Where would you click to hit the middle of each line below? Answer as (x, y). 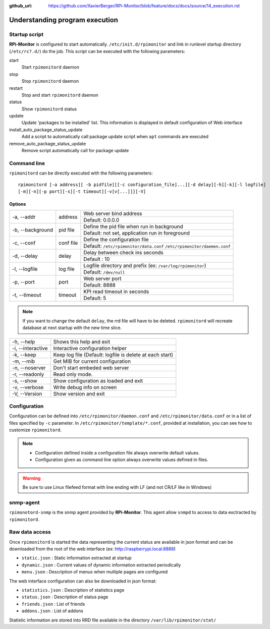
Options (18, 204)
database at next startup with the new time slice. (72, 328)
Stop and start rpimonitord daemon (60, 95)
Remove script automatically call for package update (75, 151)
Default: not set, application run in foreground (137, 233)
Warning (31, 478)
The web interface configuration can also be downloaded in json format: (83, 581)
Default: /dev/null (104, 272)
